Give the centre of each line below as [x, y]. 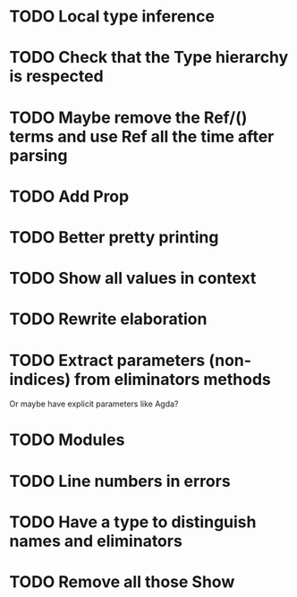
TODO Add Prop [69, 196]
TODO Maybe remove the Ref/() [128, 117]
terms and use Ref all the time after [142, 136]
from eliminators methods [173, 379]
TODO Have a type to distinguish [133, 522]
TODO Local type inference [112, 17]
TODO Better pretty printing [114, 237]
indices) [40, 379]
